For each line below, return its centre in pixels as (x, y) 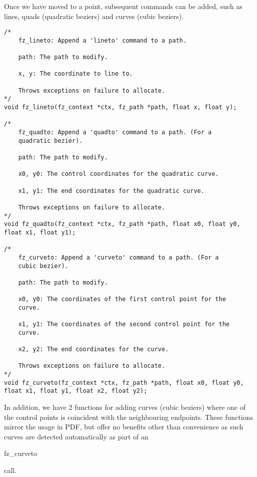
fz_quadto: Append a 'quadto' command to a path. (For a (115, 133)
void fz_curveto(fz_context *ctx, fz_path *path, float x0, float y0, (124, 383)
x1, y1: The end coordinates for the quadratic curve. (111, 191)
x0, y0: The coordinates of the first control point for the (122, 299)
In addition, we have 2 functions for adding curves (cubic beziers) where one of (125, 407)
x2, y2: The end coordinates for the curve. (93, 349)
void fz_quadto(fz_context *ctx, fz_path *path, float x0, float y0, (122, 224)
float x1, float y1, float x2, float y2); (76, 391)
